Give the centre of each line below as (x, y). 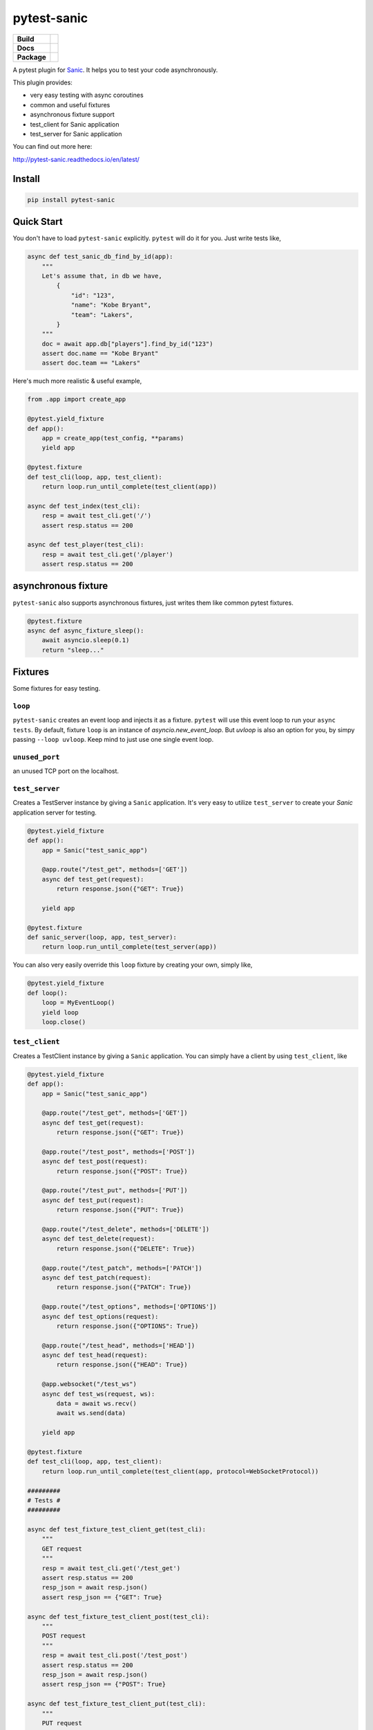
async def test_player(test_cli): (86, 545)
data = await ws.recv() (97, 1404)
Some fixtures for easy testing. (57, 689)
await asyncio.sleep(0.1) (86, 640)
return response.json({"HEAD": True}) (122, 1365)
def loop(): (48, 993)
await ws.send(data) (91, 1413)
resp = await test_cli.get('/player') (107, 554)
